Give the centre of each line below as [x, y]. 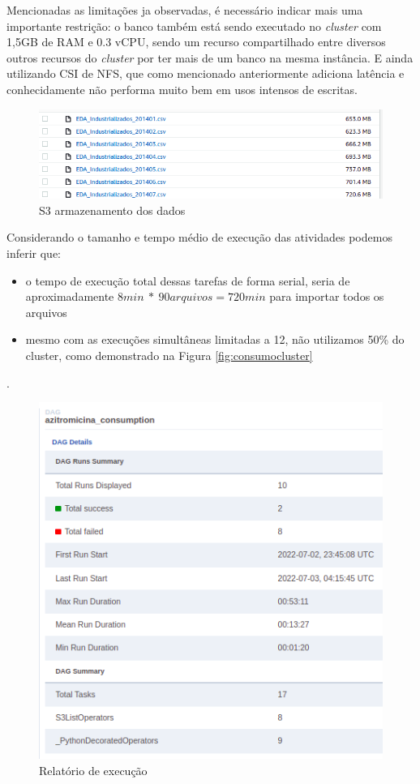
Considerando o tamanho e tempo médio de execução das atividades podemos [199, 237]
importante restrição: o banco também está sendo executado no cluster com [194, 26]
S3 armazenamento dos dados [112, 210]
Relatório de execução [93, 770]
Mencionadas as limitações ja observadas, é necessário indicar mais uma [185, 10]
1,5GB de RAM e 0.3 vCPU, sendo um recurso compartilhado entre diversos [196, 42]
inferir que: [34, 253]
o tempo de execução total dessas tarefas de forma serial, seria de [188, 280]
